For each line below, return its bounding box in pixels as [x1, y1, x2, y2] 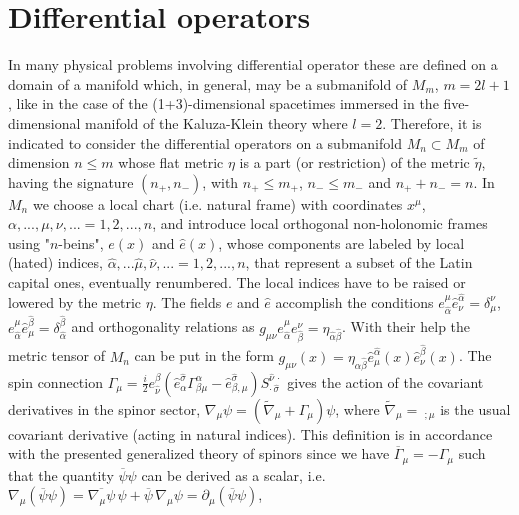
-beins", [58, 232, 104, 253]
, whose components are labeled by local [218, 232, 465, 253]
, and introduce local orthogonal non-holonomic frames [152, 213, 488, 234]
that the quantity [8, 464, 114, 485]
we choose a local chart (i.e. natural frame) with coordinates [32, 193, 403, 214]
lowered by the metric [8, 291, 142, 312]
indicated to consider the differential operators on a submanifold [8, 132, 402, 153]
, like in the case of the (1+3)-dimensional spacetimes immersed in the [8, 93, 439, 114]
